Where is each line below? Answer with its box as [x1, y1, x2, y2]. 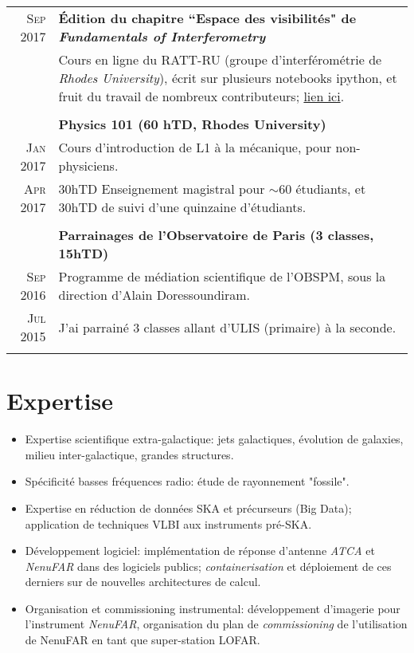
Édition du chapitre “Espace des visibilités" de [58, 9, 357, 27]
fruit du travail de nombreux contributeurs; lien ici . [58, 87, 345, 105]
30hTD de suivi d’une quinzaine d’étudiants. [58, 198, 307, 216]
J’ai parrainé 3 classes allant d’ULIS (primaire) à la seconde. [58, 317, 396, 336]
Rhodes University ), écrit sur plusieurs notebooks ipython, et [58, 69, 397, 87]
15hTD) [58, 244, 109, 262]
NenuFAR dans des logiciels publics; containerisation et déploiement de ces [25, 557, 392, 574]
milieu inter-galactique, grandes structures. [25, 446, 234, 462]
